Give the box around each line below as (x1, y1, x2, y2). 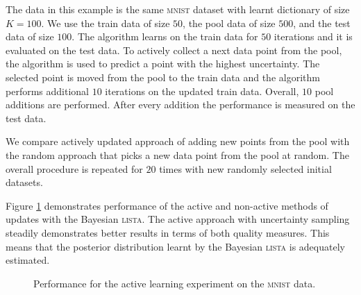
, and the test (293, 15, 351, 30)
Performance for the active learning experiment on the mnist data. (33, 276, 316, 290)
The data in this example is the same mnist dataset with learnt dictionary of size (6, 2, 350, 16)
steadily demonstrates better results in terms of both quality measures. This (6, 225, 330, 239)
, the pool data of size (183, 15, 276, 30)
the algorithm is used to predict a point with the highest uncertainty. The (6, 56, 320, 71)
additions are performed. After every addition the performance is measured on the (6, 97, 355, 112)
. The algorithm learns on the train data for (72, 29, 258, 44)
